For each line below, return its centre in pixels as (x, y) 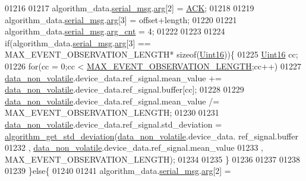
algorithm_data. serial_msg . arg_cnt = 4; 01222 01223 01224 (115, 31)
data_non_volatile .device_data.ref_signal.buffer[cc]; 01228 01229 (124, 89)
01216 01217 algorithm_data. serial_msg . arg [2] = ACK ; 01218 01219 (130, 8)
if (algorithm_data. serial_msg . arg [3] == (78, 42)
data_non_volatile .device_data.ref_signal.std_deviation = (113, 124)
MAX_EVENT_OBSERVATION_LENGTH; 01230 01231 (112, 112)
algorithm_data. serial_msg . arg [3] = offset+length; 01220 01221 (121, 19)
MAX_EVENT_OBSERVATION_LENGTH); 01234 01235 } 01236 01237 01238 (152, 159)
